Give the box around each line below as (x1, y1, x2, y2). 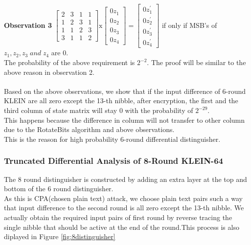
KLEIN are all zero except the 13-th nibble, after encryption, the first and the (4, 95, 238, 106)
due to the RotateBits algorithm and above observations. (4, 124, 175, 134)
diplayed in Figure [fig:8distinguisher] (4, 231, 115, 242)
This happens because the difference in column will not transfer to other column (4, 114, 245, 125)
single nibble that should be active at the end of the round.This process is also (4, 222, 239, 232)
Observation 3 (4, 20, 52, 30)
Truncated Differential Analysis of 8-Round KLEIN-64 (4, 155, 223, 167)
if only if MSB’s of (161, 20, 217, 30)
